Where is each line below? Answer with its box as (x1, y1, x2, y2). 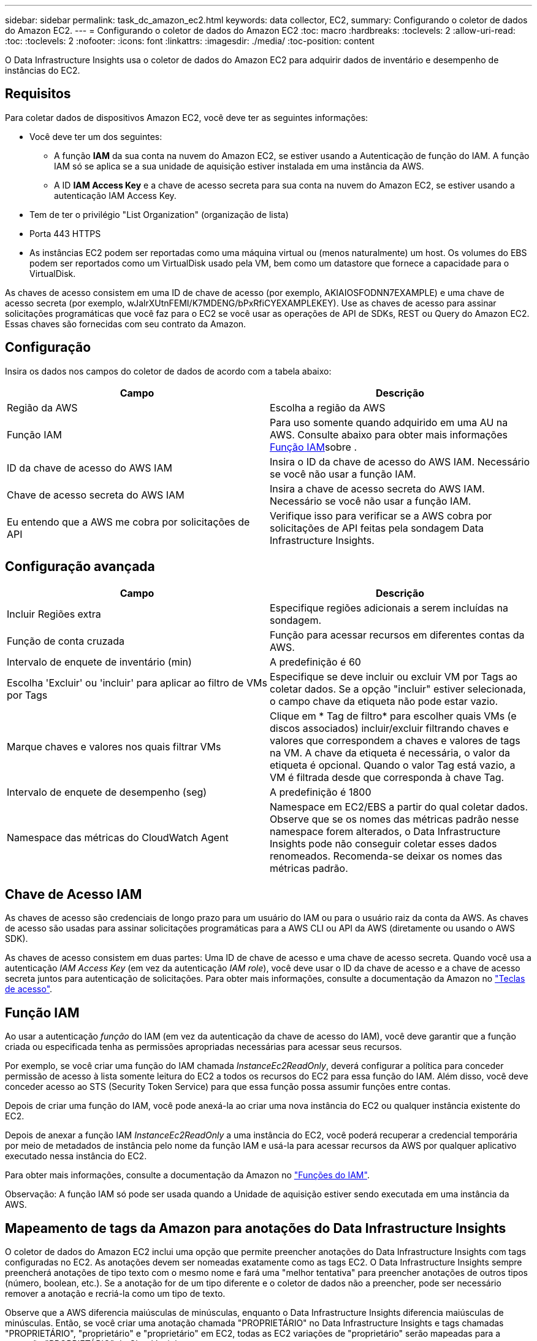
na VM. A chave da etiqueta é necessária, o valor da (270, 746, 510, 759)
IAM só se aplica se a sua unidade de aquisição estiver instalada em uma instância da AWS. (54, 160, 424, 171)
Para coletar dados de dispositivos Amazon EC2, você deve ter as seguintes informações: (5, 112, 368, 123)
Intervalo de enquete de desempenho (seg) (7, 785, 207, 798)
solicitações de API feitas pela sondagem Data (270, 521, 484, 534)
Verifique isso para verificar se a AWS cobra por (270, 509, 492, 522)
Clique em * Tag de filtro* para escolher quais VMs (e (270, 709, 517, 722)
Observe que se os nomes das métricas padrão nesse (270, 812, 519, 825)
